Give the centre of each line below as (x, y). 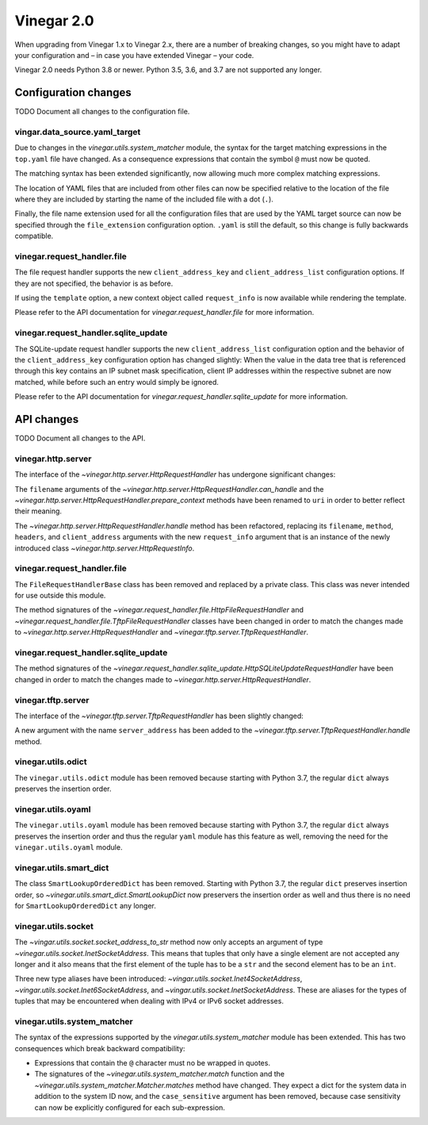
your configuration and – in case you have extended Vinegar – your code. (134, 55)
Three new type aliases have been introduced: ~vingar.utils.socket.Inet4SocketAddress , (159, 979)
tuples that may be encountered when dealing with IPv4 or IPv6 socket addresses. (149, 1001)
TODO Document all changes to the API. (80, 438)
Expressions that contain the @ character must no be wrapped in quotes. (153, 1063)
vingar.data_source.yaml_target (78, 132)
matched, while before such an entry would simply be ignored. (117, 382)
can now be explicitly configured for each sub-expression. (130, 1108)
